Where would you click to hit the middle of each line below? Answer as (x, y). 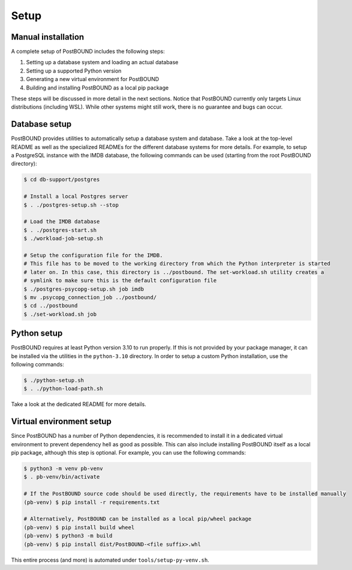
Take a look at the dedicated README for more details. (79, 404)
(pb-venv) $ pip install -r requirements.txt (92, 502)
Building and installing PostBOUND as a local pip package (97, 88)
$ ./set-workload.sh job (60, 314)
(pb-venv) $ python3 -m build (68, 536)
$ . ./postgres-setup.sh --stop (71, 205)
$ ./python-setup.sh (54, 380)
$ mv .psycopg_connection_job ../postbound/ (90, 297)
